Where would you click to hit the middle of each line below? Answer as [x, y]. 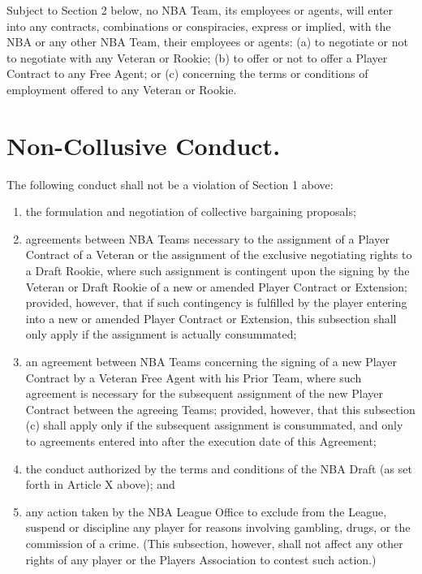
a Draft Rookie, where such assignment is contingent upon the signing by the [217, 271]
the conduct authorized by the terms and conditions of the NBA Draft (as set [219, 468]
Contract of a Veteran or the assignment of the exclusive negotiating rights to [219, 255]
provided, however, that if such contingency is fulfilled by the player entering [216, 302]
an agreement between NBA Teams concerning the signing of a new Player [211, 362]
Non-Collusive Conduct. [144, 145]
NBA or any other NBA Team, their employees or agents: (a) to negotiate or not [207, 42]
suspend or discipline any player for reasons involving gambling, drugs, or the [218, 527]
